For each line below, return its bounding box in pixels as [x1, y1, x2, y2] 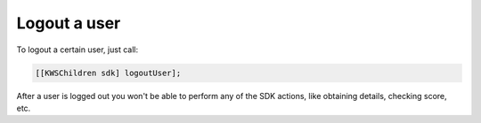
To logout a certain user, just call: [16, 44, 138, 55]
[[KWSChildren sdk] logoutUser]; [35, 67, 182, 78]
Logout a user [16, 13, 121, 33]
